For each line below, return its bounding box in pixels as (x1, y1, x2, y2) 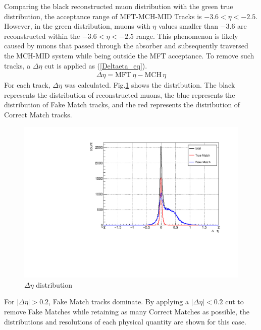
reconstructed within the (4, 30, 80, 41)
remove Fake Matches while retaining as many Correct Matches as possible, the (4, 306, 250, 316)
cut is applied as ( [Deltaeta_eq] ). (44, 60, 147, 71)
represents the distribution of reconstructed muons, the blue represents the (4, 89, 235, 100)
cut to (225, 296, 244, 307)
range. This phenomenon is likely (136, 30, 238, 41)
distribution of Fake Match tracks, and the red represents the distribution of (4, 99, 240, 110)
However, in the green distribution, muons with (4, 21, 150, 31)
